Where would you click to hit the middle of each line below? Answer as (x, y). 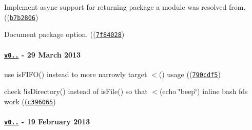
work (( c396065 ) (30, 101)
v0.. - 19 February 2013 (47, 122)
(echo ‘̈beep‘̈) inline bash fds (203, 91)
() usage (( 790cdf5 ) (190, 74)
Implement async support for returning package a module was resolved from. (125, 7)
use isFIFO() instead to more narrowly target (76, 74)
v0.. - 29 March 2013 (43, 54)
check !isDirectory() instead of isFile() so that (76, 91)
